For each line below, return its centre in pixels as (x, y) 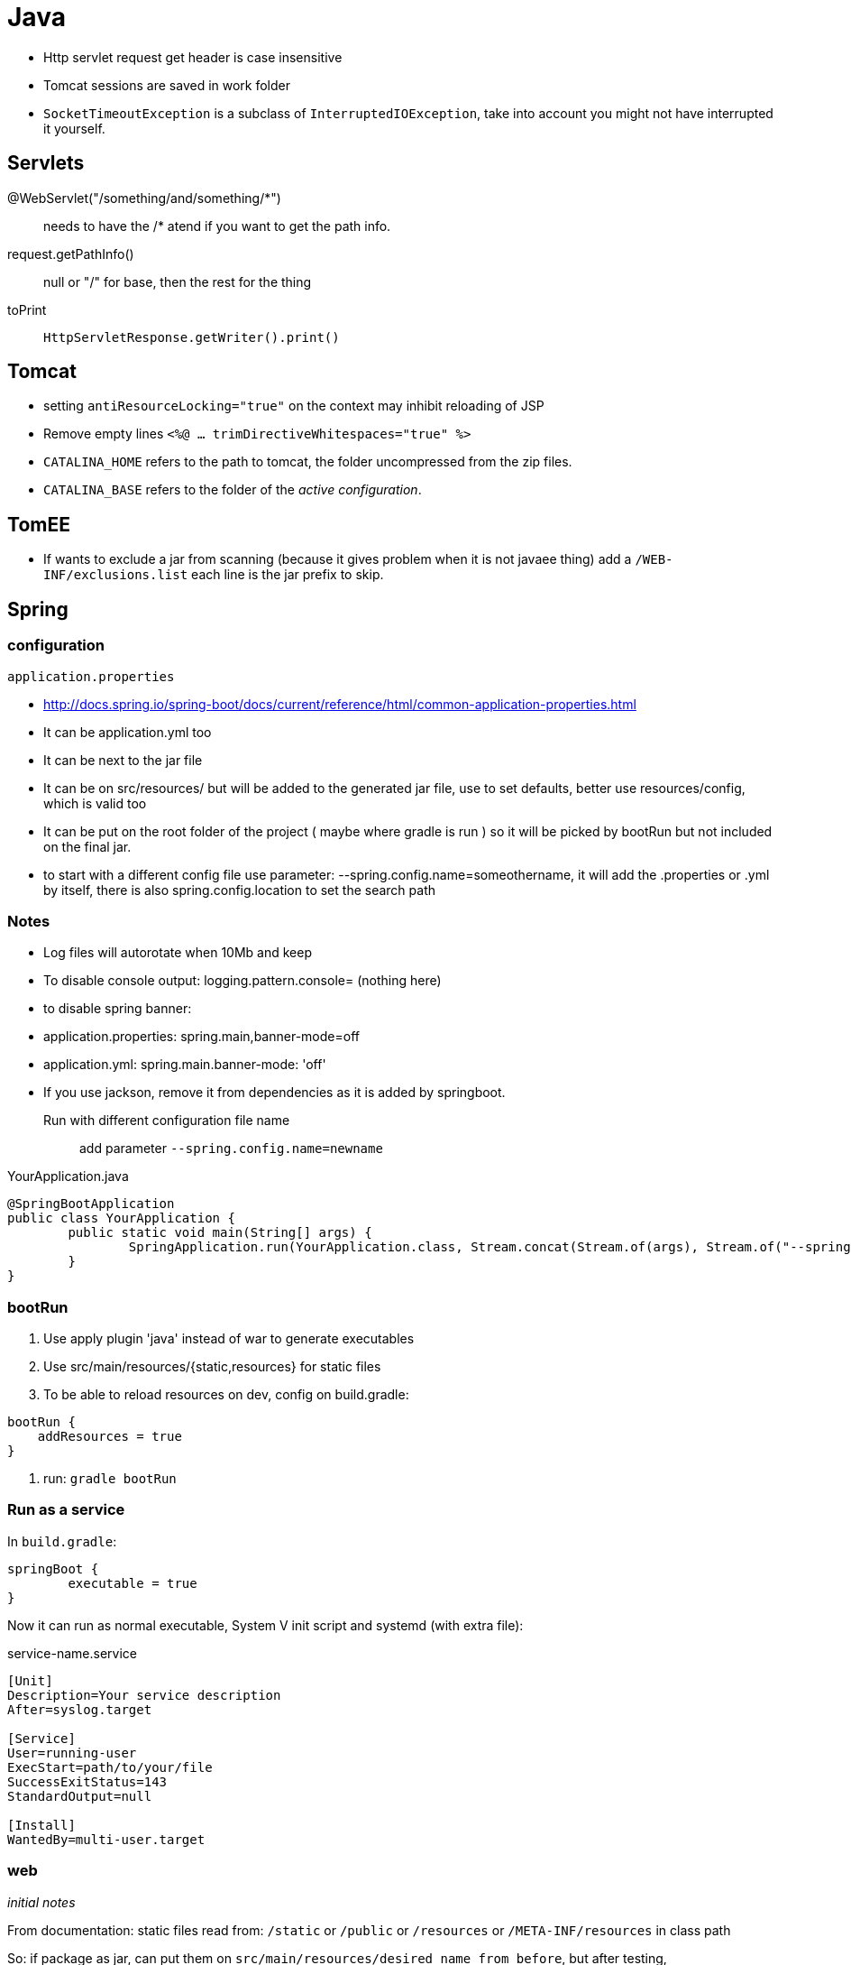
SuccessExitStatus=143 (87, 1781)
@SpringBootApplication (91, 1204)
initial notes (41, 1902)
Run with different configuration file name (167, 1121)
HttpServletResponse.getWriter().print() (192, 337)
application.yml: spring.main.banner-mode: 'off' (185, 1065)
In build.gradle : (62, 1541)
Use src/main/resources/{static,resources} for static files (212, 1366)
